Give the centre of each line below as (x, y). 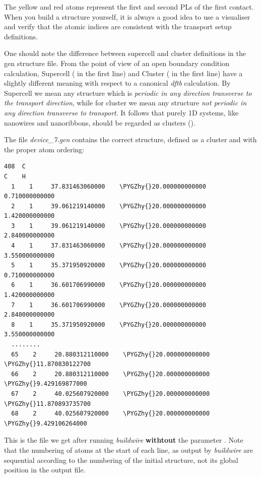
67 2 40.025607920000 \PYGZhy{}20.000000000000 (111, 394)
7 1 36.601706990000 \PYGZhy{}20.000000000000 (109, 305)
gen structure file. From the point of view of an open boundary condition (117, 63)
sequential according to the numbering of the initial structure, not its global (121, 460)
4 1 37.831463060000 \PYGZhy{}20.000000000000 (109, 246)
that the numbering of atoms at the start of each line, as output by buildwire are (129, 450)
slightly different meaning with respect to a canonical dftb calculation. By (117, 83)
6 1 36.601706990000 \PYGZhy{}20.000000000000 (109, 285)
